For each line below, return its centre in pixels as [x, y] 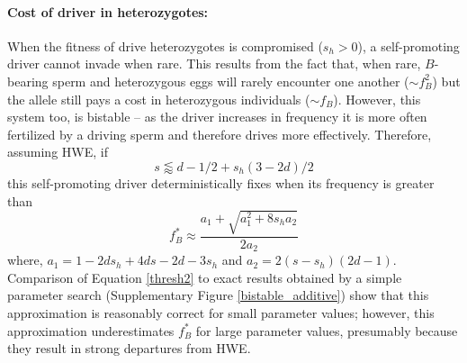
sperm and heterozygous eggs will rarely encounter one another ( [231, 81]
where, [25, 260]
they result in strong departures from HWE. [129, 348]
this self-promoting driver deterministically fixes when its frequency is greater [221, 182]
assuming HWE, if [58, 152]
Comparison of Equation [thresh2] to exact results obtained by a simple [205, 277]
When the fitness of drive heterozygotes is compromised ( [165, 45]
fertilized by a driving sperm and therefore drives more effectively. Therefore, [220, 134]
